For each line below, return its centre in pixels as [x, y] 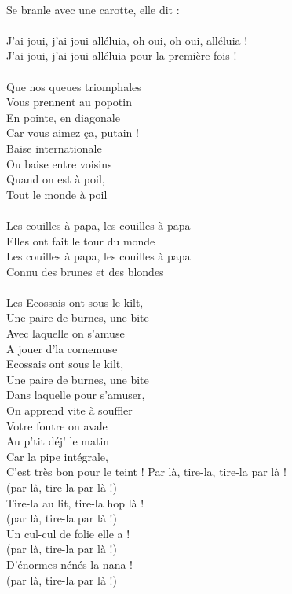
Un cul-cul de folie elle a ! [68, 533]
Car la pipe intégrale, [57, 456]
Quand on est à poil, [56, 179]
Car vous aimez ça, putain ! [73, 133]
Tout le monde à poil [57, 194]
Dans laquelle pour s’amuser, [76, 395]
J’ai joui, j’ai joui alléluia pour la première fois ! [122, 55]
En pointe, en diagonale [63, 117]
